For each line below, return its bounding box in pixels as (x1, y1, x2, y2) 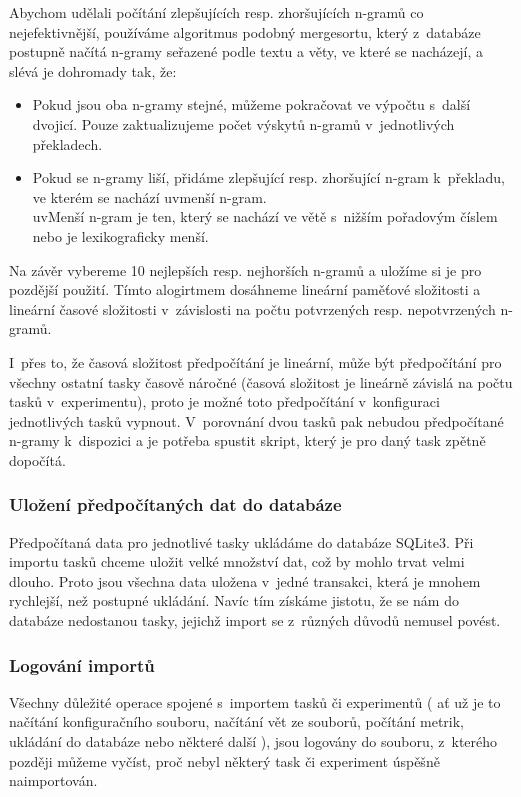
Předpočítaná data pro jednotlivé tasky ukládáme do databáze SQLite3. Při (9, 531, 474, 552)
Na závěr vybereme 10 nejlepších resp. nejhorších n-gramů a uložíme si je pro (9, 259, 482, 280)
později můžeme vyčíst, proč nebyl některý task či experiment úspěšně (9, 750, 440, 771)
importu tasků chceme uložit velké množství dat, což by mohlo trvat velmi (9, 551, 465, 572)
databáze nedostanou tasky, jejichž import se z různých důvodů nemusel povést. (9, 610, 501, 631)
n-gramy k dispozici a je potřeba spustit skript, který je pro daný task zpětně (9, 430, 486, 451)
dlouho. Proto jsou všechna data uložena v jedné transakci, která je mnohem (9, 570, 481, 591)
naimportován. (9, 770, 98, 791)
